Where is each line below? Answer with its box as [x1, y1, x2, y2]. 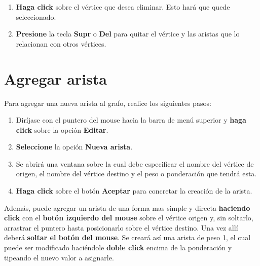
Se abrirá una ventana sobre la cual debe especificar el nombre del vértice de [16, 158, 254, 169]
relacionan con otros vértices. [16, 38, 106, 49]
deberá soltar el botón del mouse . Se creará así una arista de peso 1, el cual [4, 232, 251, 243]
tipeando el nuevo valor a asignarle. [4, 252, 114, 262]
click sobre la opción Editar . [16, 124, 108, 135]
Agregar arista [4, 68, 107, 89]
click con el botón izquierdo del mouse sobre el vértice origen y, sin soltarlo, [4, 212, 253, 223]
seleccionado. [16, 11, 56, 22]
